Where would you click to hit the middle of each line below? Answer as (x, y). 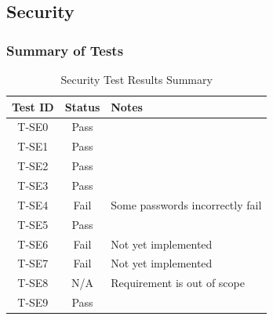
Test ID (33, 106)
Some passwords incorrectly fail (186, 204)
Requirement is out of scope (178, 283)
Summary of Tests (65, 50)
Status (82, 106)
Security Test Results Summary (136, 79)
